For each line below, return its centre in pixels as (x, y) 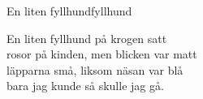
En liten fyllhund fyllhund (69, 11)
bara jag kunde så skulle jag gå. (85, 86)
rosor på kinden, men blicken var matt (102, 54)
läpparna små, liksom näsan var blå (95, 69)
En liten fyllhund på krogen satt (87, 38)
